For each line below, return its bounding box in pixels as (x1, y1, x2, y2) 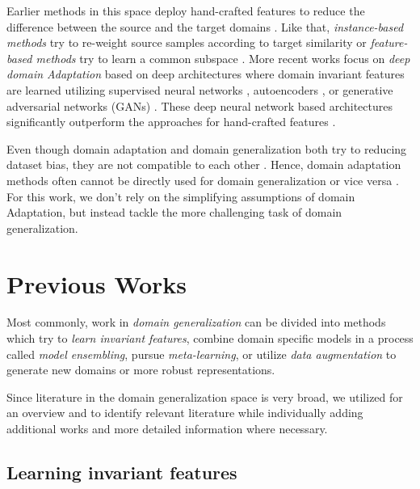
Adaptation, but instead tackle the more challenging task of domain (6, 204, 342, 221)
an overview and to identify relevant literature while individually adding (6, 404, 363, 421)
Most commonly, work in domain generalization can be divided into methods (6, 314, 386, 331)
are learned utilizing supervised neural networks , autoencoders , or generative (6, 81, 393, 98)
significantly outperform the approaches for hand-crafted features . (6, 113, 336, 130)
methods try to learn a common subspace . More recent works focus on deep (36, 49, 410, 66)
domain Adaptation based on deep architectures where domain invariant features (6, 65, 405, 82)
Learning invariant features (6, 459, 237, 484)
